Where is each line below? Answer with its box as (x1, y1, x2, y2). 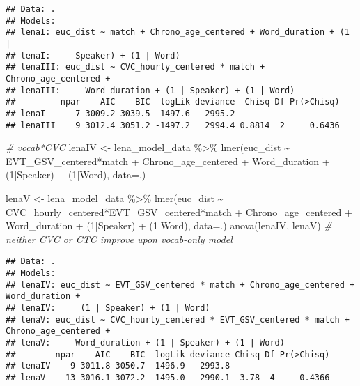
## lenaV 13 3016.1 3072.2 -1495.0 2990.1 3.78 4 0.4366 (6, 372, 330, 383)
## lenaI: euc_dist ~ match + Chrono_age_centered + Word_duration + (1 (6, 27, 350, 38)
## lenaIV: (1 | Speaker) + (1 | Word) (6, 303, 210, 313)
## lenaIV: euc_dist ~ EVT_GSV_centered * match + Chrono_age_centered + (6, 279, 355, 290)
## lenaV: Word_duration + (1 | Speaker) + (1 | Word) (6, 337, 285, 348)
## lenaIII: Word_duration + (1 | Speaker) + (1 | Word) (6, 85, 295, 95)
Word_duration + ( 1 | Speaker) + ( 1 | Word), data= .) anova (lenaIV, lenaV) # (6, 218, 332, 233)
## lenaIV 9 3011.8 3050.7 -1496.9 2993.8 (6, 361, 230, 371)
